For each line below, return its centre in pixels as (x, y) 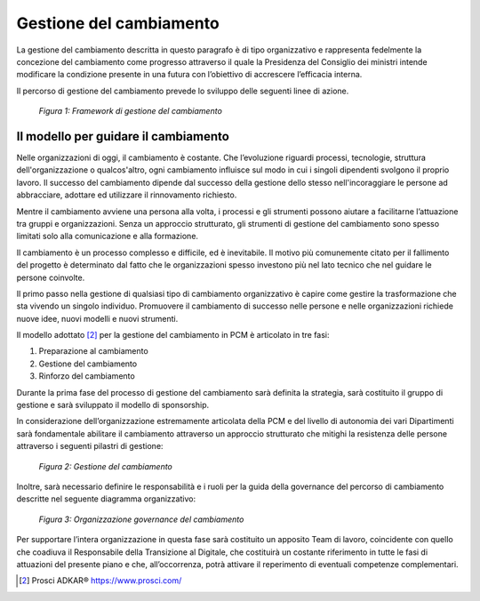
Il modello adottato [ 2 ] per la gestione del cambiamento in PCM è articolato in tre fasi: (173, 335)
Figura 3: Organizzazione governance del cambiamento (141, 519)
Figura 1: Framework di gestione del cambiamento (130, 111)
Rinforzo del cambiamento (87, 376)
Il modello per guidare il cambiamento (123, 136)
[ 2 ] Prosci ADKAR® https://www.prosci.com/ (100, 581)
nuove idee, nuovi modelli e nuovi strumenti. (97, 318)
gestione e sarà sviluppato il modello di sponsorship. (113, 405)
